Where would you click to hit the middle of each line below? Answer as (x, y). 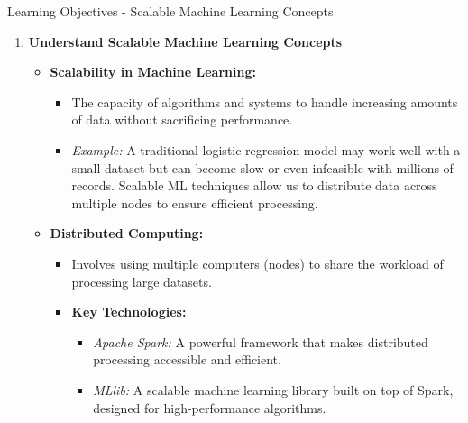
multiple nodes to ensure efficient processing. (195, 202)
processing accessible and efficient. (187, 359)
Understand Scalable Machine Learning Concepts (185, 41)
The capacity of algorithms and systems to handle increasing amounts (265, 101)
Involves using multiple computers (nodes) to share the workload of (257, 263)
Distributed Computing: (127, 233)
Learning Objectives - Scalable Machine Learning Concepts (170, 11)
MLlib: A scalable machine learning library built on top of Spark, (273, 389)
